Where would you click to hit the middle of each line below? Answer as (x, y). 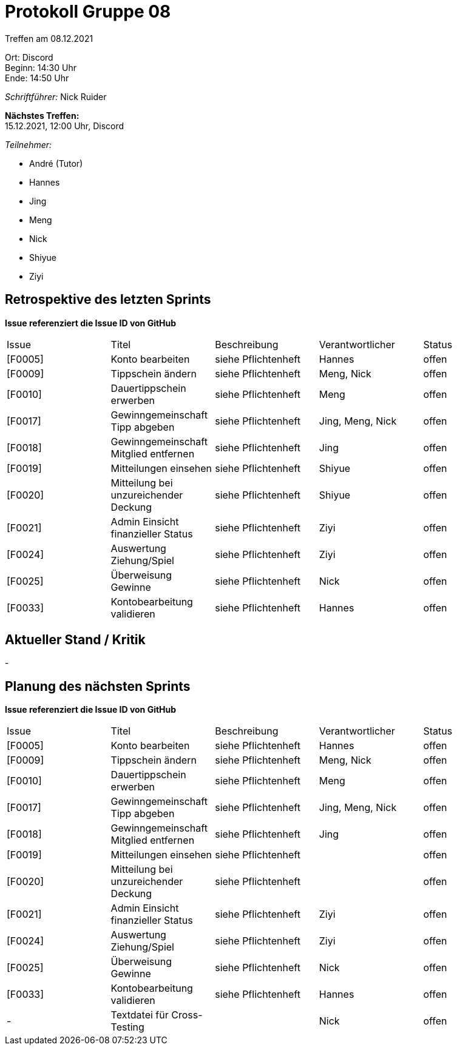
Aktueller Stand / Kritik (75, 640)
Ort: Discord (29, 57)
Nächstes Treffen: (42, 115)
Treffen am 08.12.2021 (49, 38)
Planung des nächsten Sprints (98, 686)
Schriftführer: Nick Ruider (56, 96)
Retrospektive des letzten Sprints (108, 300)
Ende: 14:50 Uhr (37, 78)
